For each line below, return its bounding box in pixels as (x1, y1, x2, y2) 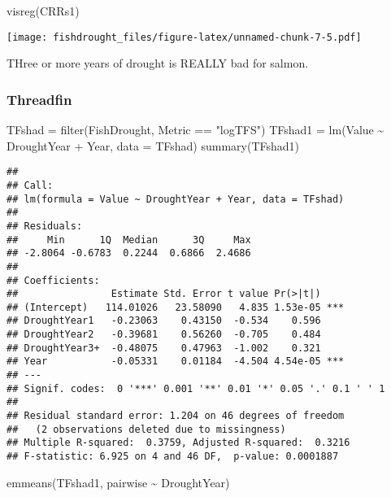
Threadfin (7, 89, 72, 109)
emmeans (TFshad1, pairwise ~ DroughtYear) (7, 473, 230, 490)
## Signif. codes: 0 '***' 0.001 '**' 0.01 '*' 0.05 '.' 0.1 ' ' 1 (7, 382, 385, 395)
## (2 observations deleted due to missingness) (7, 423, 286, 435)
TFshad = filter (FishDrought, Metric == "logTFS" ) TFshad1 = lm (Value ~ (7, 121, 384, 138)
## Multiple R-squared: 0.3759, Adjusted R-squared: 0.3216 (7, 437, 350, 449)
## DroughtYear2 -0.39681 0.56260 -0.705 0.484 (7, 329, 321, 341)
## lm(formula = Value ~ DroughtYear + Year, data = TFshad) (7, 193, 345, 205)
